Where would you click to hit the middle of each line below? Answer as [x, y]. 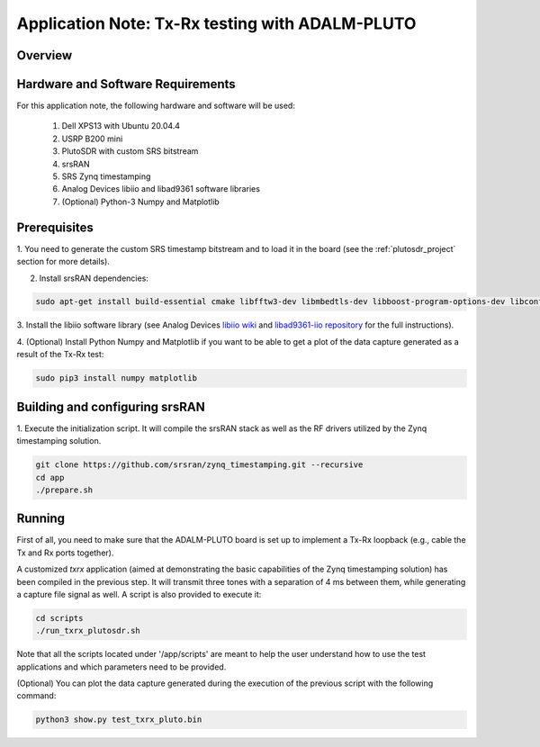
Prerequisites [55, 227]
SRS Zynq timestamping [106, 176]
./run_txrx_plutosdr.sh [88, 631]
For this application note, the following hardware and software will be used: [156, 106]
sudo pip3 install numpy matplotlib [117, 378]
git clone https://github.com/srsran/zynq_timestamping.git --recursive [199, 465]
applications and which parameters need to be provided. [121, 667]
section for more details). [63, 262]
